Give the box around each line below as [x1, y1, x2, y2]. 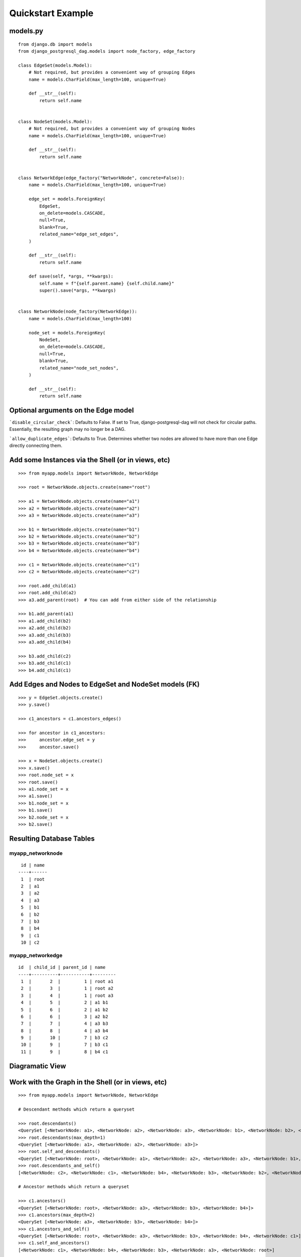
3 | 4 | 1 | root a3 [21, 993, 114, 998]
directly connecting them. [9, 442, 63, 448]
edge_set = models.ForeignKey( [28, 196, 106, 202]
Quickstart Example [9, 8, 94, 19]
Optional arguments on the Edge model [9, 406, 134, 414]
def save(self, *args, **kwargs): [28, 274, 114, 279]
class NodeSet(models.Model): [18, 119, 93, 124]
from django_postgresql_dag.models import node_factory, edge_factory [18, 48, 196, 54]
